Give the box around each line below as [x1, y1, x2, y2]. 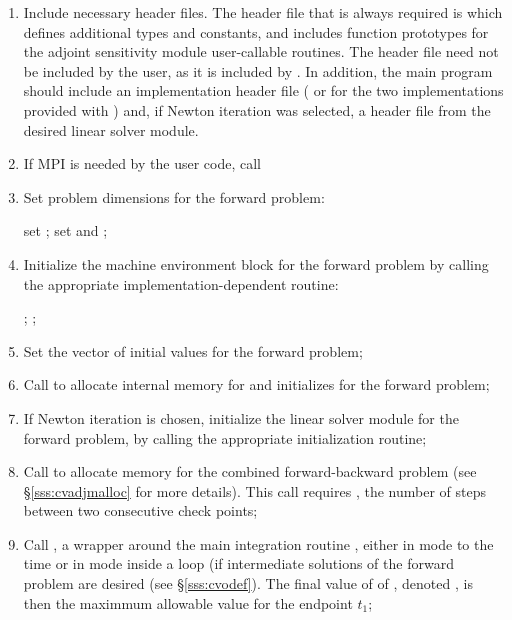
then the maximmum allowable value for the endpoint [23, 592, 353, 613]
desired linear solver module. [23, 119, 199, 140]
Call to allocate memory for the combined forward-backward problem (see [23, 461, 477, 482]
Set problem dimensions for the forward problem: [23, 186, 325, 207]
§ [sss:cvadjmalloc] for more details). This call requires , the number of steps [23, 480, 486, 501]
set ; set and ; [23, 220, 108, 241]
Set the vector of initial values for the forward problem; [23, 340, 363, 361]
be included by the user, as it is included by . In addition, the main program [23, 60, 493, 81]
